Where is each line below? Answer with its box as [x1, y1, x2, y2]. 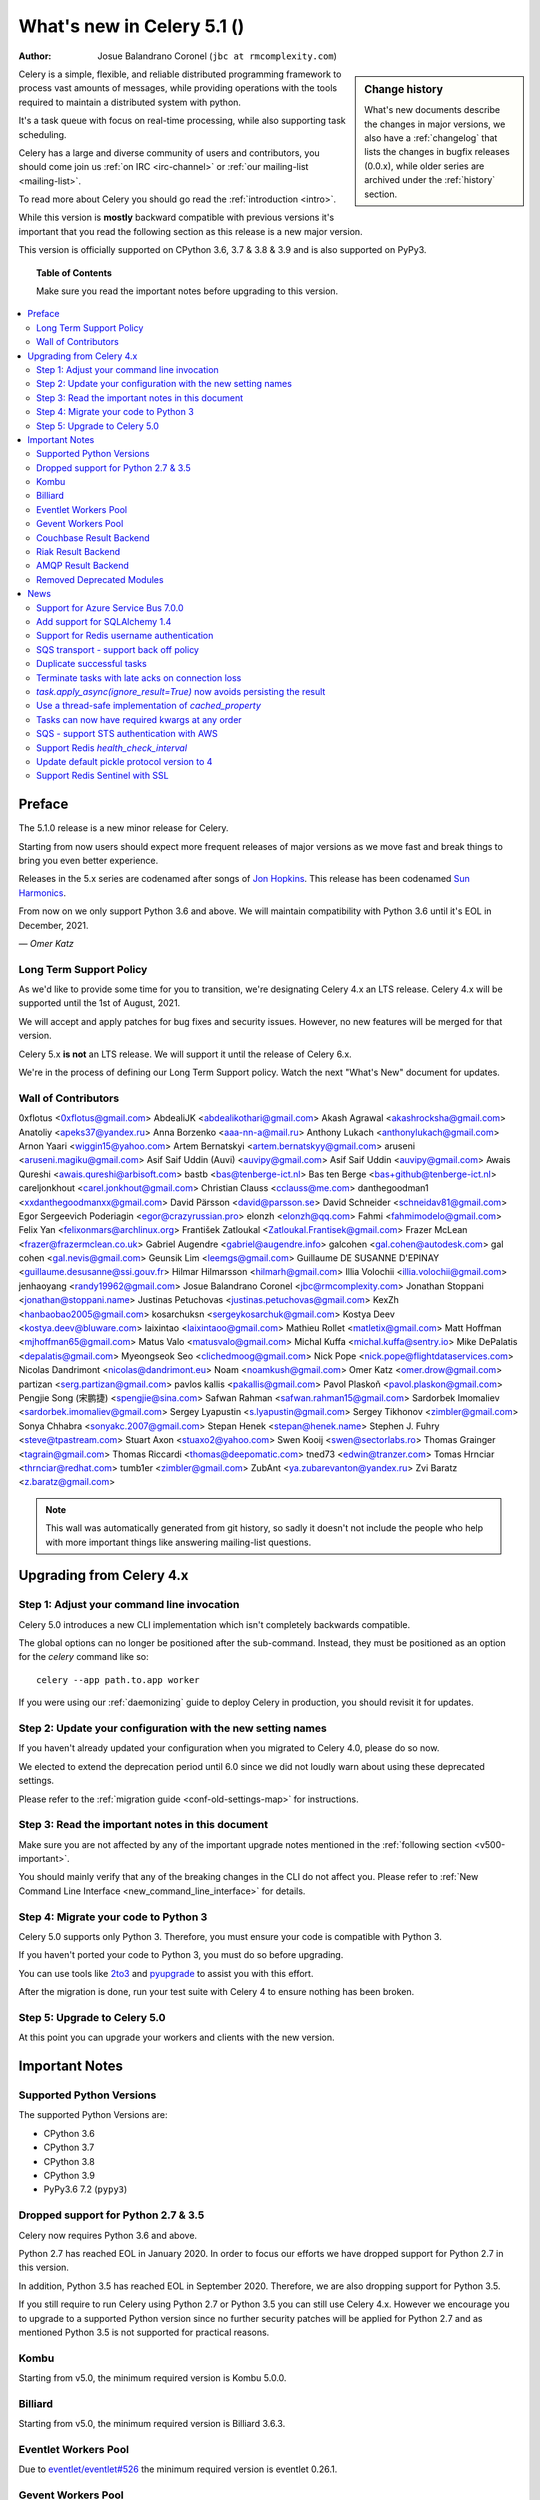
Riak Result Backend [36, 546, 121, 558]
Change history [364, 82, 444, 96]
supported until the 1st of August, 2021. [18, 997, 181, 1009]
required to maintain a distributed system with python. [18, 96, 242, 108]
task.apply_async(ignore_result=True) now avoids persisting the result [36, 685, 326, 697]
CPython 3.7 [43, 2141, 95, 2154]
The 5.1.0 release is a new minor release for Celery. [18, 822, 229, 834]
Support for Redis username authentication [36, 630, 214, 642]
